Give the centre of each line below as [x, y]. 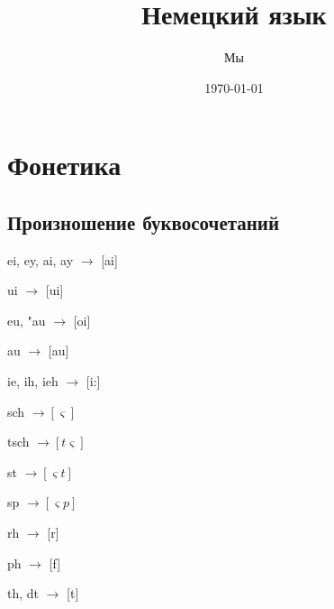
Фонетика [64, 165]
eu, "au [27, 320]
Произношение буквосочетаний [144, 221]
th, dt [23, 593]
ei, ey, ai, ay [41, 259]
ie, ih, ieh [33, 381]
